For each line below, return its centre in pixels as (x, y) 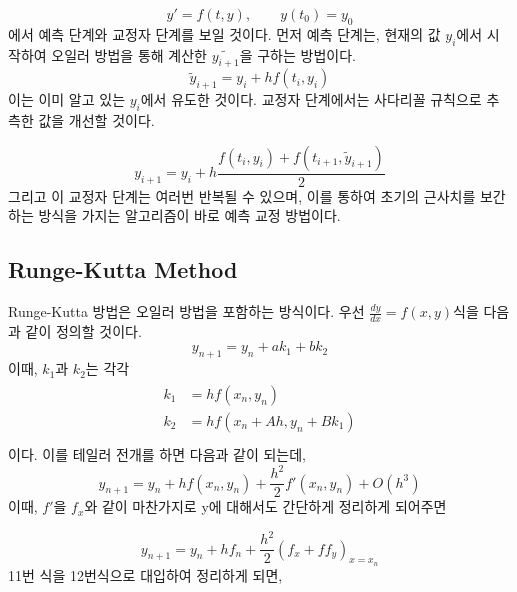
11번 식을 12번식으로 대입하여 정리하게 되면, (145, 574)
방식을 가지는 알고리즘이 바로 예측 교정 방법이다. (189, 215)
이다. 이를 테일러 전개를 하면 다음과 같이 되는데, (157, 453)
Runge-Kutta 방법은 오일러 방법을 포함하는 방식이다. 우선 (186, 311)
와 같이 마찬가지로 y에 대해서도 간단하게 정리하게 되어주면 (265, 506)
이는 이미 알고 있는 (67, 99)
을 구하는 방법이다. (297, 54)
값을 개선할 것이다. (96, 119)
